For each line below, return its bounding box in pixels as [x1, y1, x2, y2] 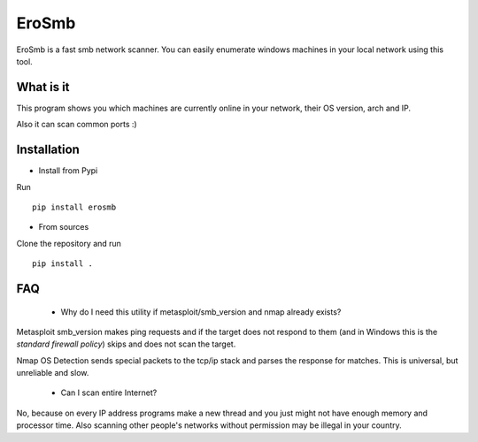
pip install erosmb [32, 202, 117, 212]
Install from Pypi [38, 165, 98, 176]
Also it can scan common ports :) [16, 119, 137, 130]
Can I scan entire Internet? [60, 387, 158, 398]
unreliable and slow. [16, 368, 89, 378]
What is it [16, 80, 70, 95]
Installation [16, 142, 80, 157]
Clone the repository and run [16, 238, 121, 248]
